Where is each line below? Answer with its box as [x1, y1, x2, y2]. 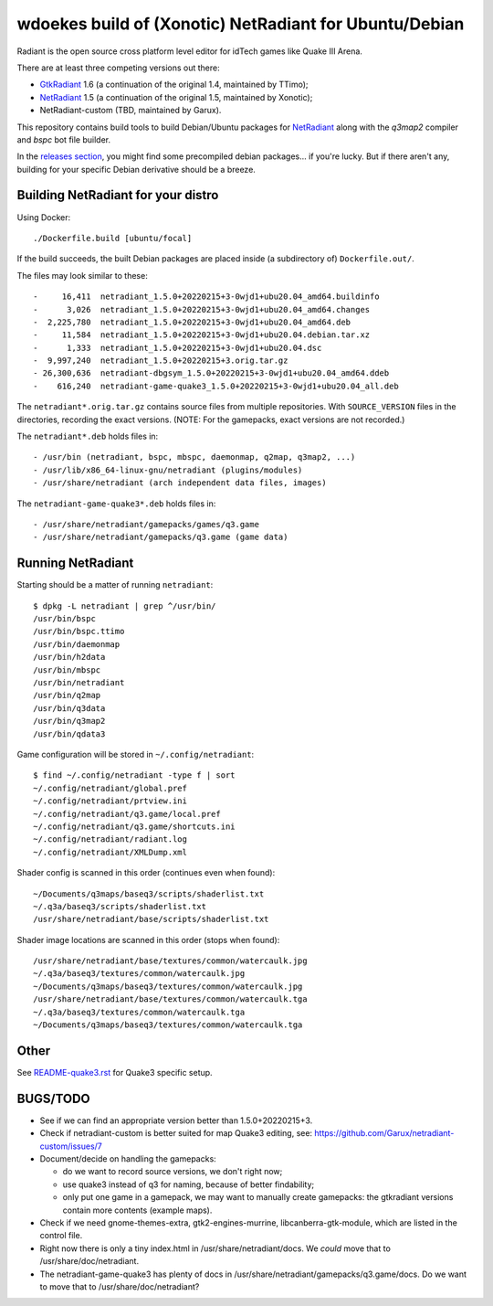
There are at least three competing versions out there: [16, 62, 221, 73]
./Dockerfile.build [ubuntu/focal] [33, 233, 193, 243]
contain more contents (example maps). [62, 1205, 213, 1216]
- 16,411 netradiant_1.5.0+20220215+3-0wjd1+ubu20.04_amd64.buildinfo [33, 292, 380, 302]
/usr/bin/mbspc [33, 664, 101, 675]
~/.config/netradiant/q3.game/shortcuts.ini [33, 821, 236, 832]
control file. [39, 1230, 83, 1241]
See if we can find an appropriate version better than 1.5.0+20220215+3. [39, 1115, 313, 1126]
